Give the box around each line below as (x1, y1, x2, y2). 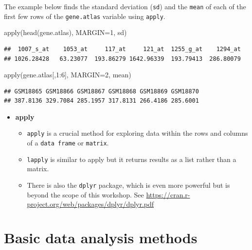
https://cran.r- (146, 189, 190, 199)
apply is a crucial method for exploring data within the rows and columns (27, 128, 248, 138)
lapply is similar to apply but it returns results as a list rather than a (27, 154, 236, 164)
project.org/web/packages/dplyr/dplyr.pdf (27, 199, 154, 209)
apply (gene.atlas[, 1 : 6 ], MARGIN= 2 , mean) (4, 70, 131, 80)
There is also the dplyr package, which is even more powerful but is (27, 180, 230, 190)
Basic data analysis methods (4, 228, 198, 248)
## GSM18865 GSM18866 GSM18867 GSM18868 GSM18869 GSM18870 (4, 88, 199, 95)
